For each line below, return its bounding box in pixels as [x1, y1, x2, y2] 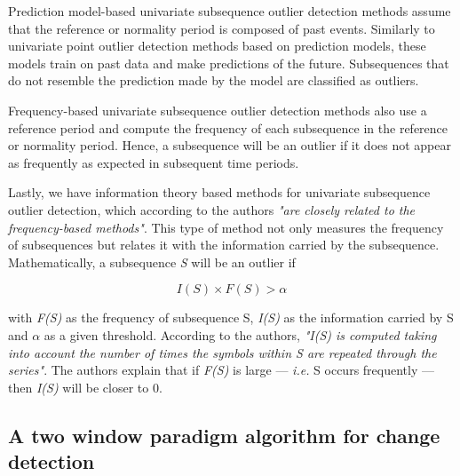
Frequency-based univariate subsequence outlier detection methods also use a [8, 100, 427, 119]
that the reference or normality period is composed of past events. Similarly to [8, 19, 435, 37]
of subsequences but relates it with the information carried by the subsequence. [8, 235, 440, 254]
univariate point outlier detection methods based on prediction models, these [8, 36, 426, 55]
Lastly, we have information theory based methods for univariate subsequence [8, 183, 431, 202]
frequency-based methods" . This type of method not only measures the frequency [8, 218, 444, 236]
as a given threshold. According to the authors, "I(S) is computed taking [44, 325, 437, 344]
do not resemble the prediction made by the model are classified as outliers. [8, 71, 419, 90]
